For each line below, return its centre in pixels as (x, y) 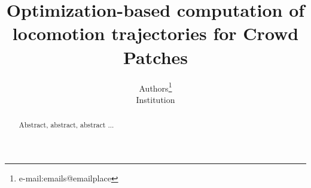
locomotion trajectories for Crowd (155, 33)
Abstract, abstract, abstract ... (66, 125)
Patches (155, 57)
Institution (155, 99)
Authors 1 (155, 87)
